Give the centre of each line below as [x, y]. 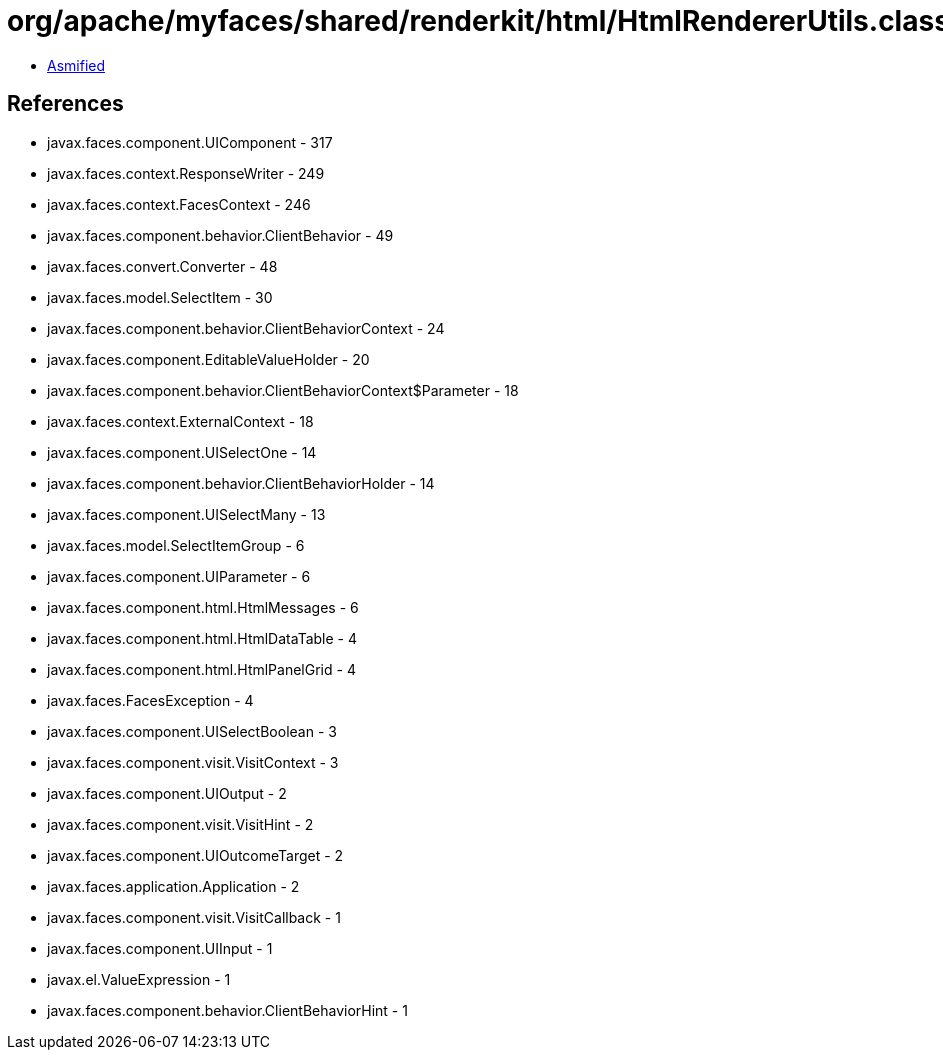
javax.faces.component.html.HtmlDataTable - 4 [202, 638]
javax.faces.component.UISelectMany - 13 [186, 514]
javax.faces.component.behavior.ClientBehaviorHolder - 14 [241, 483]
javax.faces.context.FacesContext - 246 [179, 204]
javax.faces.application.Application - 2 [173, 886]
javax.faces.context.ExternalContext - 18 [180, 421]
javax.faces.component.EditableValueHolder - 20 [208, 359]
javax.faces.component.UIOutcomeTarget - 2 [195, 855]
